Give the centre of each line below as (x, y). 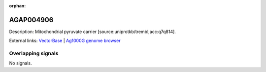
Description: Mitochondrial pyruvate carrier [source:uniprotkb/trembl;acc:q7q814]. (92, 32)
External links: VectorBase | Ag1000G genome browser (65, 41)
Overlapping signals (34, 53)
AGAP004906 (31, 20)
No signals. (20, 63)
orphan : (17, 6)
